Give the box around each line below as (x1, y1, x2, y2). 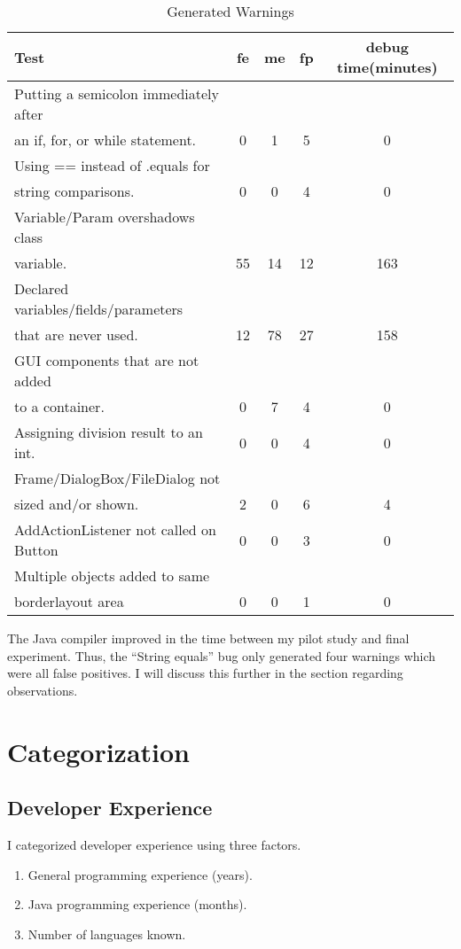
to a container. (14, 396, 105, 416)
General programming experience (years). (27, 865, 253, 883)
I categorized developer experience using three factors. (7, 835, 301, 853)
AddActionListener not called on (14, 519, 216, 540)
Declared (14, 278, 69, 299)
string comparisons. (14, 181, 135, 201)
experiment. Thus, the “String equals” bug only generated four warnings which (7, 646, 436, 665)
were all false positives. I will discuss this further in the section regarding (7, 664, 403, 682)
